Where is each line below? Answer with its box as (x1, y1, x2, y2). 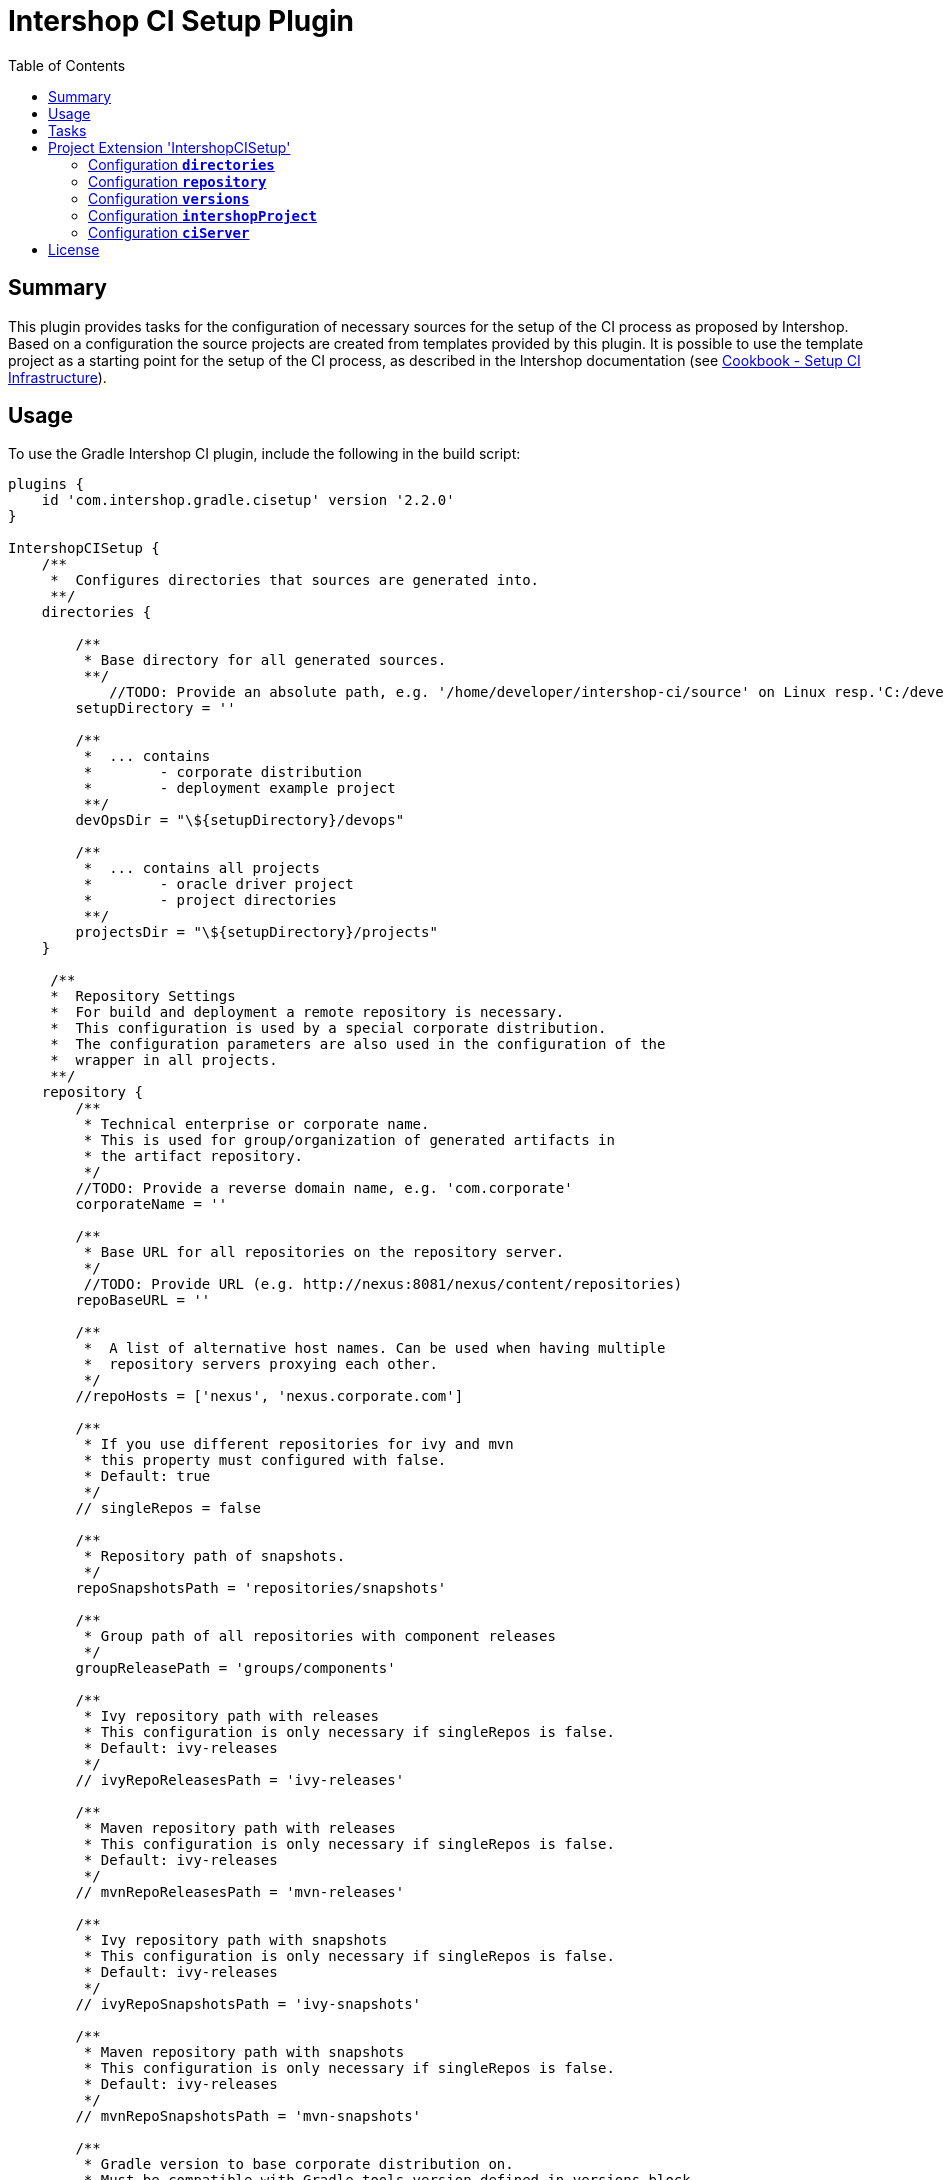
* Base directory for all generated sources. (83, 652, 447, 669)
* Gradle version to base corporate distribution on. (83, 2156, 514, 2173)
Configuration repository (88, 172, 267, 190)
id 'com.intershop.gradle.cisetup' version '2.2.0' (41, 492, 455, 509)
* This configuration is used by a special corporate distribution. (50, 1020, 607, 1037)
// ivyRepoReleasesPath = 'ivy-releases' (75, 1772, 405, 1789)
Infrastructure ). (8, 368, 107, 386)
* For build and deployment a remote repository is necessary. (50, 1004, 565, 1021)
